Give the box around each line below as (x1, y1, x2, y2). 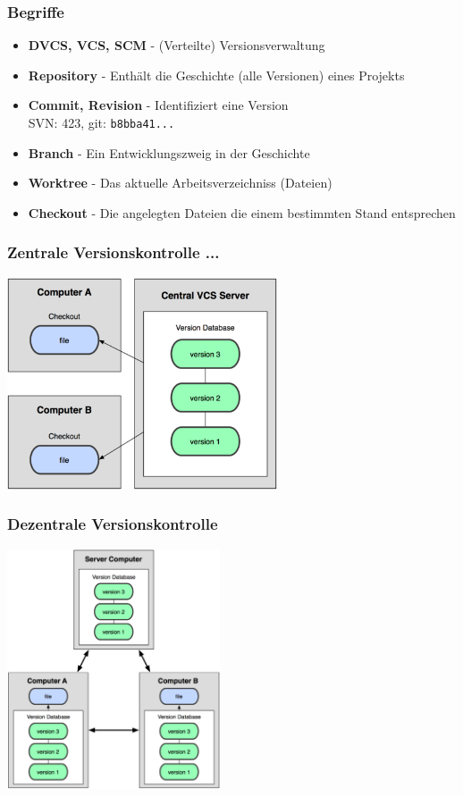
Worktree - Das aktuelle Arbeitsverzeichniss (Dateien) (28, 173, 333, 192)
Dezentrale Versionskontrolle (7, 513, 218, 535)
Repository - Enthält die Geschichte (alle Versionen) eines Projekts (28, 65, 405, 84)
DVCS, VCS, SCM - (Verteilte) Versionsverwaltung (28, 36, 325, 54)
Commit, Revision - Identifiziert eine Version (28, 96, 289, 114)
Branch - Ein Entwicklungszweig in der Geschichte (28, 143, 310, 162)
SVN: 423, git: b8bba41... (28, 113, 175, 131)
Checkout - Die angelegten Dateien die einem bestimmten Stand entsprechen (28, 203, 456, 222)
